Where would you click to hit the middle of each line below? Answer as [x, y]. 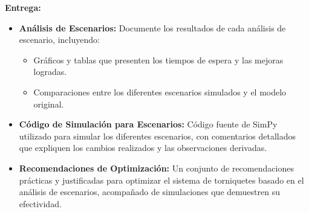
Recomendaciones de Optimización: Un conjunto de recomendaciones [156, 168]
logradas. [50, 72]
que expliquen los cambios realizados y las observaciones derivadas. [143, 148]
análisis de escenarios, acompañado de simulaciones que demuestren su [149, 192]
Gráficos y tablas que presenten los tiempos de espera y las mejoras [158, 59]
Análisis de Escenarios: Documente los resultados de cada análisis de [152, 27]
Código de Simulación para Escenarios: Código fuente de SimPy [148, 124]
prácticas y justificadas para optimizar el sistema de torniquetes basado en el [161, 180]
